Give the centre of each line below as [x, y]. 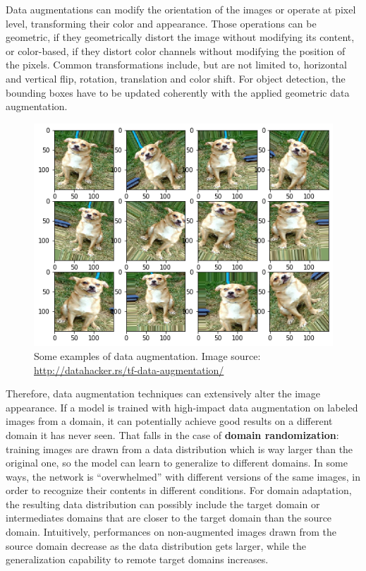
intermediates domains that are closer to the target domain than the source [169, 518]
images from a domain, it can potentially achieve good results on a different [169, 421]
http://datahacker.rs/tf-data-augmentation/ [129, 369]
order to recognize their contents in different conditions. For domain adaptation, [179, 490]
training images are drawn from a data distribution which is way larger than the [179, 449]
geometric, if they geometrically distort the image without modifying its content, [180, 37]
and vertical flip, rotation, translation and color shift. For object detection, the [176, 78]
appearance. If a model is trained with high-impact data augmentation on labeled [182, 407]
